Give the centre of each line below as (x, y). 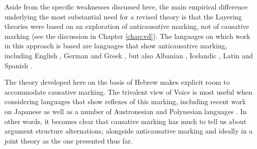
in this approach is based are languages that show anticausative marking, (116, 46)
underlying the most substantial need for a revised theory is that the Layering (123, 16)
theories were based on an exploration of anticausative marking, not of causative (127, 26)
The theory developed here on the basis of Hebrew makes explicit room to (117, 82)
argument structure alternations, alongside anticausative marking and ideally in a (129, 131)
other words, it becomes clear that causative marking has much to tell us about (126, 121)
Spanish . (19, 65)
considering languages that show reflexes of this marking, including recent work (125, 101)
